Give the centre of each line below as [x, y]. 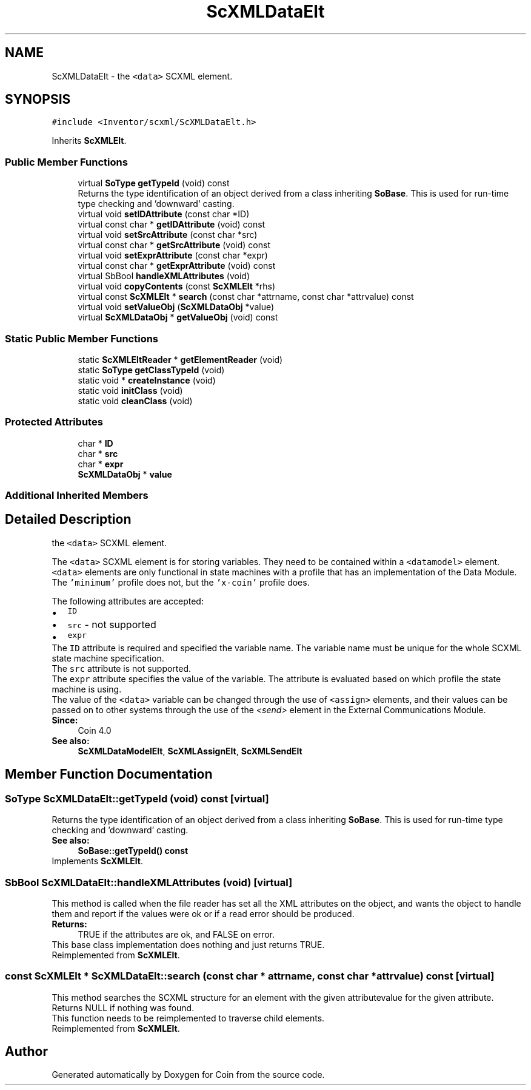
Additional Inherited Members [77, 496]
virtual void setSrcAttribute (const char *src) [168, 235]
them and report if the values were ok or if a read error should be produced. [203, 913]
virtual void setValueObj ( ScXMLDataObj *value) [176, 307]
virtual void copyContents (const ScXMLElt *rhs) [177, 286]
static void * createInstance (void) [147, 380]
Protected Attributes [54, 422]
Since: [65, 720]
